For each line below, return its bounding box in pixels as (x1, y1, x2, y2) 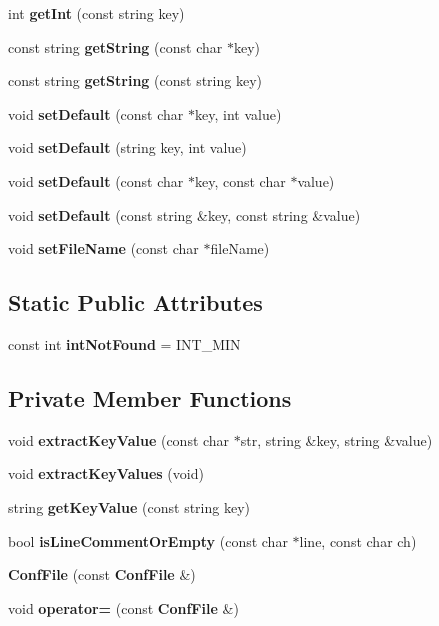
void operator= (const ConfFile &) (8, 597, 239, 618)
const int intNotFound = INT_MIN (8, 333, 241, 354)
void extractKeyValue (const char (8, 429, 230, 450)
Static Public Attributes (8, 287, 263, 318)
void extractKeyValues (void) (8, 463, 204, 484)
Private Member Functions (8, 382, 292, 413)
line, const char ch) (299, 530, 417, 551)
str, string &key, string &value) (240, 429, 433, 450)
